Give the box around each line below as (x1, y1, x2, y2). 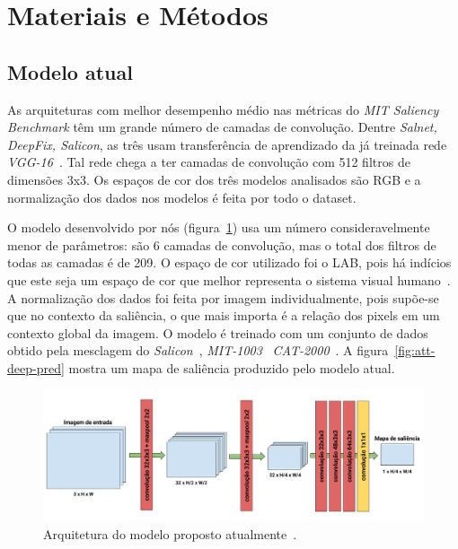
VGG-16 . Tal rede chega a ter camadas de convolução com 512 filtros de (7, 152, 410, 171)
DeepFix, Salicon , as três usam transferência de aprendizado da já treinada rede (7, 135, 447, 153)
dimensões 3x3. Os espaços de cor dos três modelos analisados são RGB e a (7, 170, 421, 188)
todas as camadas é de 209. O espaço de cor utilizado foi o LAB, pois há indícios (7, 253, 452, 272)
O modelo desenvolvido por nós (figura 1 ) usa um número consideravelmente (7, 218, 430, 237)
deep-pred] (7, 358, 65, 377)
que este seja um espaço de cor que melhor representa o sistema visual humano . (7, 270, 451, 289)
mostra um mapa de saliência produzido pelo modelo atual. (68, 358, 395, 377)
